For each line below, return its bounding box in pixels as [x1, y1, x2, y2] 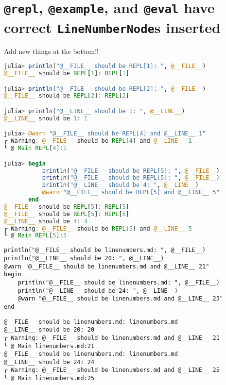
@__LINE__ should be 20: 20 [4, 326, 95, 334]
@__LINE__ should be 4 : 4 [4, 218, 87, 225]
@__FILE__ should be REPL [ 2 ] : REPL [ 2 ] [4, 92, 129, 100]
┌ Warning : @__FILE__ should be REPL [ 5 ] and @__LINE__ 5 [4, 225, 192, 232]
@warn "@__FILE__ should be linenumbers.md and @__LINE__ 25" [17, 295, 224, 302]
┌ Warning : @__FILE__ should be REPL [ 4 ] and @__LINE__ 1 [4, 137, 192, 145]
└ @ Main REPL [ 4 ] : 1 [4, 145, 67, 152]
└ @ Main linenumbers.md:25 [4, 375, 95, 382]
